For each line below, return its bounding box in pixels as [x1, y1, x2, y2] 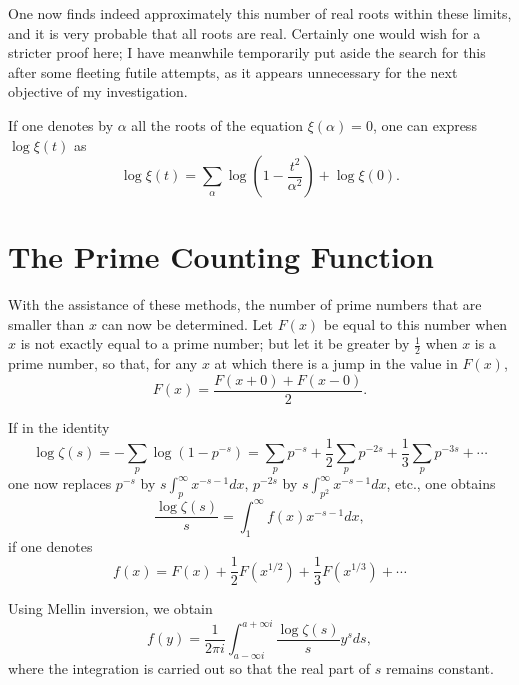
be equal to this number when [323, 313, 508, 334]
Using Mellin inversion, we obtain [8, 598, 213, 619]
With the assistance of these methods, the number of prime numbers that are [8, 294, 482, 315]
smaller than [8, 313, 85, 334]
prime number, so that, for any [8, 353, 198, 374]
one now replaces [8, 473, 112, 494]
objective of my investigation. [8, 81, 188, 102]
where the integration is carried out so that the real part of [8, 658, 371, 679]
